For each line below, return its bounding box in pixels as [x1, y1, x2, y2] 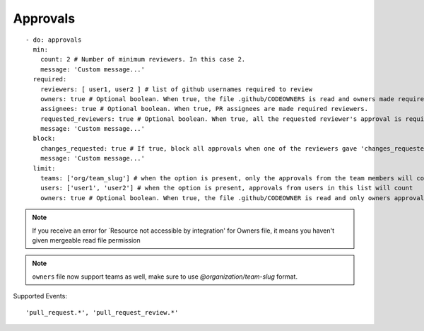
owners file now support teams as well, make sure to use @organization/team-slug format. [32, 272, 298, 281]
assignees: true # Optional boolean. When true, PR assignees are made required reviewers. [40, 105, 369, 113]
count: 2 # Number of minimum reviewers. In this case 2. [40, 55, 246, 64]
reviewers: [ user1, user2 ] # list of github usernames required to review [40, 85, 313, 93]
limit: [33, 164, 56, 173]
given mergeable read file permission [32, 236, 141, 244]
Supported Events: [13, 292, 67, 301]
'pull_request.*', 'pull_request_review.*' [25, 308, 179, 316]
